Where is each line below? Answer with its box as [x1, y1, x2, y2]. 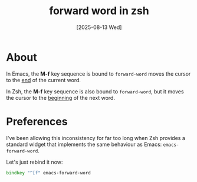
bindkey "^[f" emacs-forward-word [6, 170, 91, 175]
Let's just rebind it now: [6, 158, 63, 165]
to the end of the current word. [6, 76, 81, 83]
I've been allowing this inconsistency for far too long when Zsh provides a [6, 134, 186, 141]
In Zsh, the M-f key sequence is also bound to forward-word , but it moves [6, 87, 184, 95]
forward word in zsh [49, 4, 149, 18]
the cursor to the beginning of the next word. [6, 94, 115, 101]
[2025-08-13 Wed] [76, 24, 122, 31]
